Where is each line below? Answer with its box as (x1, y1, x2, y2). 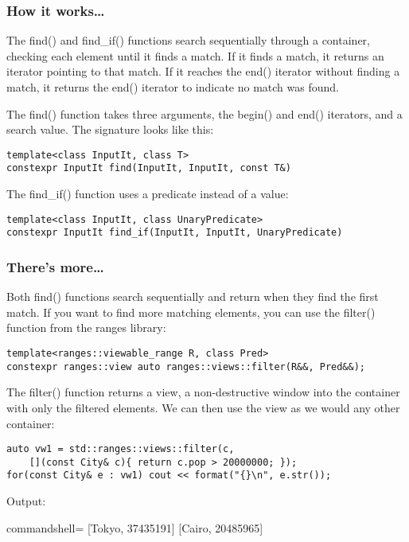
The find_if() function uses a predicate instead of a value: (6, 185, 289, 202)
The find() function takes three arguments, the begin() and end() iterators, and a (6, 105, 403, 122)
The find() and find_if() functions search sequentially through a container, (6, 32, 370, 49)
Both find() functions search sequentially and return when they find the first (6, 288, 379, 305)
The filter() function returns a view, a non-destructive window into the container (6, 384, 400, 400)
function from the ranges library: (6, 319, 166, 336)
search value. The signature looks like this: (6, 121, 214, 138)
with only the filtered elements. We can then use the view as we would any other (6, 399, 400, 415)
